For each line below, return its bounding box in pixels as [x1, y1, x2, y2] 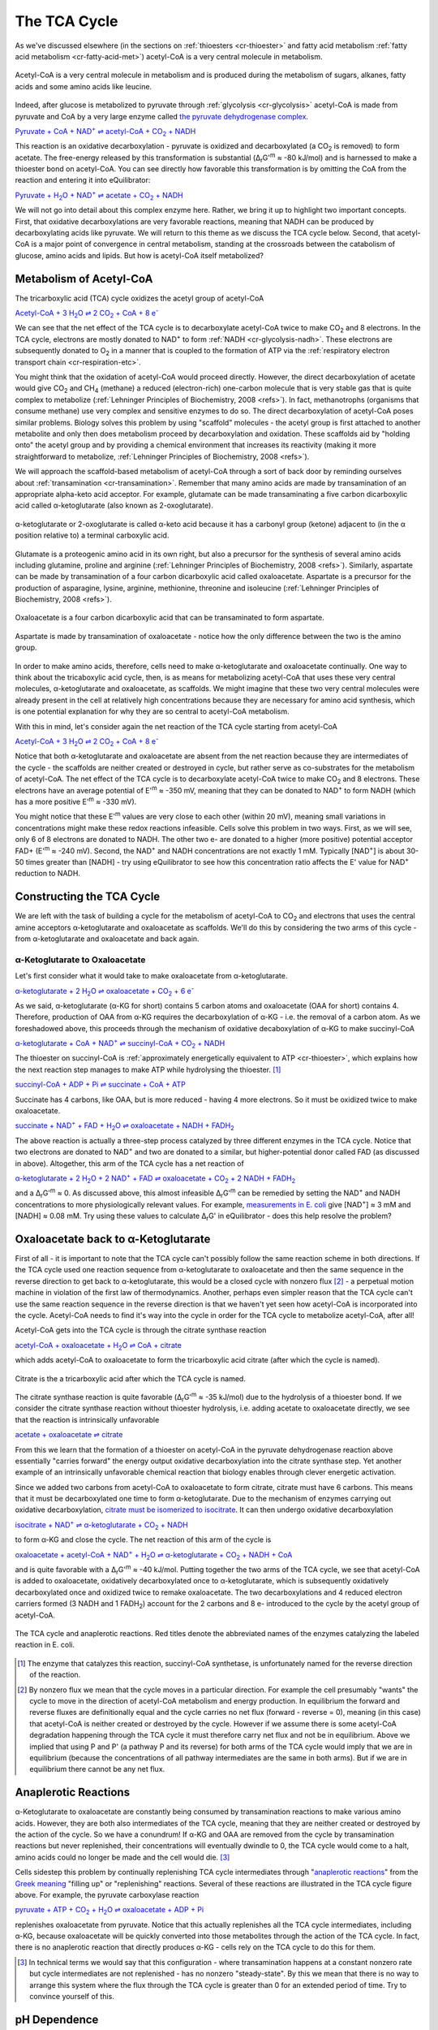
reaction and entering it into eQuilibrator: [15, 175, 151, 185]
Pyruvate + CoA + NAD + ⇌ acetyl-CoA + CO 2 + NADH [15, 125, 196, 138]
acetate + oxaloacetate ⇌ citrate [15, 1430, 123, 1440]
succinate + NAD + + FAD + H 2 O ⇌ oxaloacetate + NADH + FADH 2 [15, 1119, 234, 1133]
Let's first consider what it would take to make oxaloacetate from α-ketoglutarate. [15, 971, 288, 981]
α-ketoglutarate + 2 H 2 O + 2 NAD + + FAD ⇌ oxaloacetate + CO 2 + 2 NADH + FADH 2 [15, 1172, 296, 1185]
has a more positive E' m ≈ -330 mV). [15, 796, 137, 806]
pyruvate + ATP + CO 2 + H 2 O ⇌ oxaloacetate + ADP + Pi [15, 1905, 204, 1916]
